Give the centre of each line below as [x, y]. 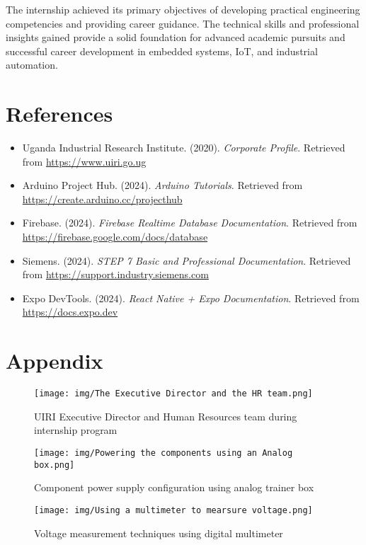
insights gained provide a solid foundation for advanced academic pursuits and [176, 37]
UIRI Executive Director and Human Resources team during [166, 416]
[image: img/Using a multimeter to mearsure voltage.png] [173, 510]
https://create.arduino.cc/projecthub [102, 199]
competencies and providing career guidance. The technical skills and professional [183, 23]
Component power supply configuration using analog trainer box [174, 487]
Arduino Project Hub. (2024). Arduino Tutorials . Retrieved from [162, 185]
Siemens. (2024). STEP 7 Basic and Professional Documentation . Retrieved [187, 260]
